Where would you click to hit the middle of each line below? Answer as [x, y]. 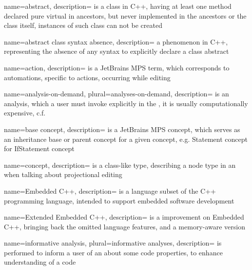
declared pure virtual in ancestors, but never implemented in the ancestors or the [125, 15]
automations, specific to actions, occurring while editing [87, 77]
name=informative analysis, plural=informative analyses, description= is [113, 243]
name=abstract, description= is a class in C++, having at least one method [118, 6]
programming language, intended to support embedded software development [119, 200]
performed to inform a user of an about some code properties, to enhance [113, 252]
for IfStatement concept [39, 148]
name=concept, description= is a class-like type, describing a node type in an [120, 165]
